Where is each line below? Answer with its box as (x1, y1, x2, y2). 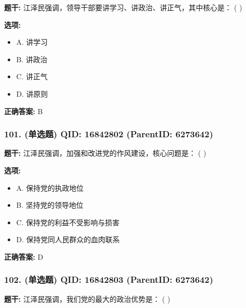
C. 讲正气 (16, 71, 48, 82)
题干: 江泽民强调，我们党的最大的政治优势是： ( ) (4, 293, 171, 304)
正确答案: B (4, 105, 43, 116)
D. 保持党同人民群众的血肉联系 (16, 234, 120, 245)
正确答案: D (4, 251, 43, 262)
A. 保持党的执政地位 (16, 182, 84, 193)
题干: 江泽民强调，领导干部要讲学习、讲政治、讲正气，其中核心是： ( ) (4, 2, 242, 12)
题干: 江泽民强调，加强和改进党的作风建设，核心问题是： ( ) (4, 148, 206, 158)
